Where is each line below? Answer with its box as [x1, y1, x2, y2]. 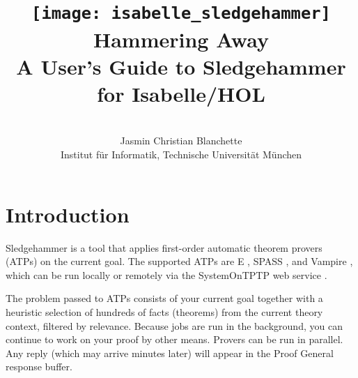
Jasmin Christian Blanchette [120, 133, 242, 148]
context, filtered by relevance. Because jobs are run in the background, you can [6, 318, 343, 333]
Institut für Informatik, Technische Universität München [60, 147, 302, 161]
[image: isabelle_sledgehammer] [31, 3, 331, 24]
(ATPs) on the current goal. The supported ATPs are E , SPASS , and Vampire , [6, 254, 353, 269]
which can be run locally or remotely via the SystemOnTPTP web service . [6, 267, 327, 282]
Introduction [6, 199, 130, 228]
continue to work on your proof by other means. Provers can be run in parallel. [6, 332, 343, 347]
